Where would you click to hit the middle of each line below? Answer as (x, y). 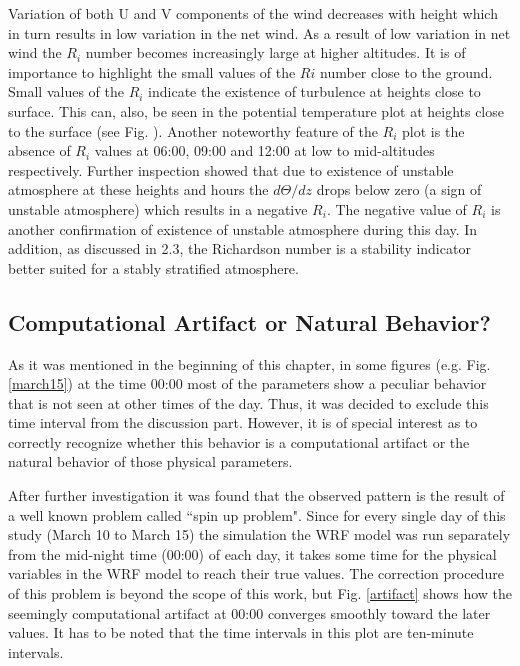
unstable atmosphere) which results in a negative (158, 208)
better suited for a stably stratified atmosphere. (153, 267)
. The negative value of (396, 208)
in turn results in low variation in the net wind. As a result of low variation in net (259, 32)
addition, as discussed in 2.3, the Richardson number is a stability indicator (239, 248)
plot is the (433, 130)
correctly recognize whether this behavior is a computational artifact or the (239, 441)
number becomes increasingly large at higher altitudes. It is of (275, 52)
